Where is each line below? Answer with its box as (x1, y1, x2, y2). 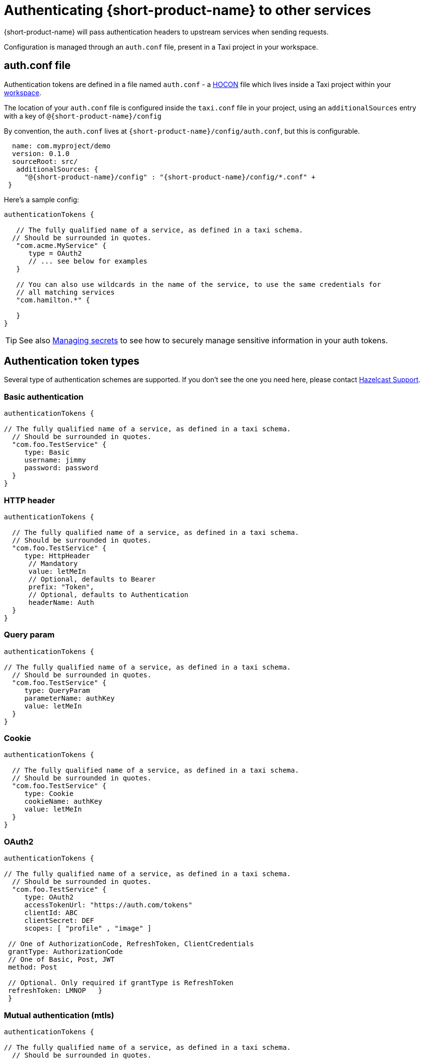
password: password (24, 464, 98, 472)
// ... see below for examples (28, 257, 148, 265)
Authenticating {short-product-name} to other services (4, 2, 371, 18)
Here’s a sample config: (4, 195, 79, 204)
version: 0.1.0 (12, 149, 70, 158)
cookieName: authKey (24, 797, 103, 806)
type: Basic (24, 448, 70, 457)
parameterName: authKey (24, 694, 115, 702)
